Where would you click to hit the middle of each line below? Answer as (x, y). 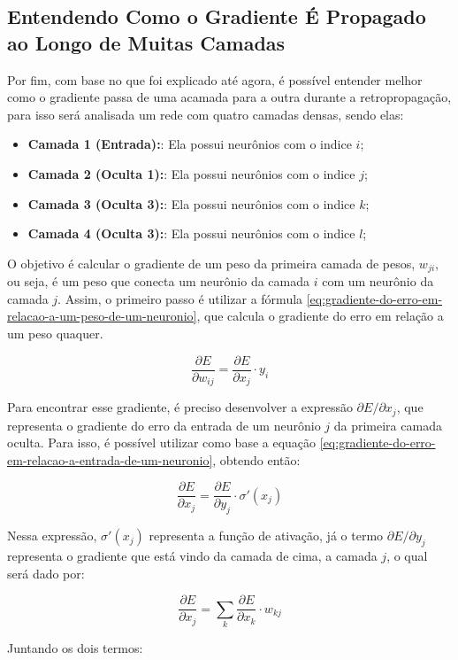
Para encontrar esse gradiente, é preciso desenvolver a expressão (180, 407)
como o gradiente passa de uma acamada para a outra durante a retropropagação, (229, 97)
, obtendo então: (256, 459)
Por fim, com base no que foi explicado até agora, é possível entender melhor (215, 79)
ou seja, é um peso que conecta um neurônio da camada (158, 281)
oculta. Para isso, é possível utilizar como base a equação (162, 443)
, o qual (407, 555)
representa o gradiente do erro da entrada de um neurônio (164, 425)
